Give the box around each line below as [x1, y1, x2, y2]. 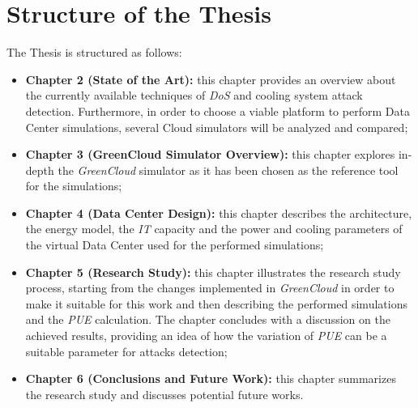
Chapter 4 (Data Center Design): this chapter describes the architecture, [25, 204, 412, 221]
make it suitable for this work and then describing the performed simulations [25, 295, 407, 312]
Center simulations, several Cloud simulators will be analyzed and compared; [25, 118, 408, 135]
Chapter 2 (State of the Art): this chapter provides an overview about [25, 70, 396, 87]
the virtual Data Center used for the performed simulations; [25, 236, 324, 253]
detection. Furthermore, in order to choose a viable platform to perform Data [25, 102, 410, 119]
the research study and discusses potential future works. [25, 385, 304, 402]
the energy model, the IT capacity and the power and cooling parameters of [25, 220, 403, 237]
